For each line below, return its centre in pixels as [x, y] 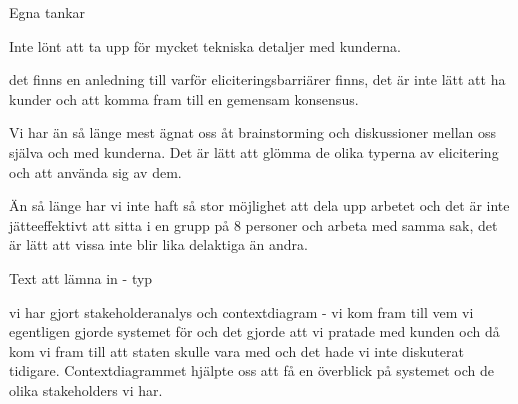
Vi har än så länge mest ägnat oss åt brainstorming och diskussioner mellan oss [253, 132]
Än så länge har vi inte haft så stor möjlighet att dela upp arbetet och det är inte [259, 205]
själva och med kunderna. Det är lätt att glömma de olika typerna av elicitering [254, 151]
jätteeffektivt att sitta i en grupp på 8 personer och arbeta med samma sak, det [253, 224]
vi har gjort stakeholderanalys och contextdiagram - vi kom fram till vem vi [241, 311]
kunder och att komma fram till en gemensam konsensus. [184, 98]
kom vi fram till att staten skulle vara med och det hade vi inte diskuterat [236, 350]
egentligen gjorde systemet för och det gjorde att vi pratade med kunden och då [254, 331]
